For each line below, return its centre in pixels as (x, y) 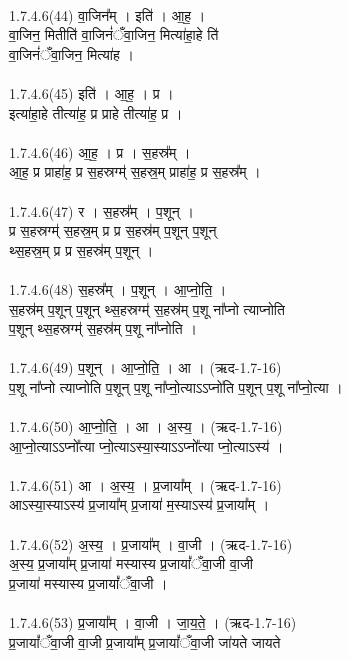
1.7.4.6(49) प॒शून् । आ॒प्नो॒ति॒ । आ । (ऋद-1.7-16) (145, 367)
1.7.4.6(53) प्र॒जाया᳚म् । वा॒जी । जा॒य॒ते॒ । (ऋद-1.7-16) (153, 622)
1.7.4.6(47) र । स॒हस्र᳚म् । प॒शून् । (101, 210)
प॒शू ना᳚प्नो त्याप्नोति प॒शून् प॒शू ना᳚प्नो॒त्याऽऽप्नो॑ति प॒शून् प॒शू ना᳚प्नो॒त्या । (176, 386)
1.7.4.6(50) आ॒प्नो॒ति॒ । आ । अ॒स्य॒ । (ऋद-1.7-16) (146, 426)
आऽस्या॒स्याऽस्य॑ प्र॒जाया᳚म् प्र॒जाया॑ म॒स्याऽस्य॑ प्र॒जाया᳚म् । (139, 504)
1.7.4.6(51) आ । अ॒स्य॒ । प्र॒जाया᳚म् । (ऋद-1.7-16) (145, 484)
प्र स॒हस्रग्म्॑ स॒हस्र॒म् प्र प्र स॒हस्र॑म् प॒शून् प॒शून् (113, 230)
